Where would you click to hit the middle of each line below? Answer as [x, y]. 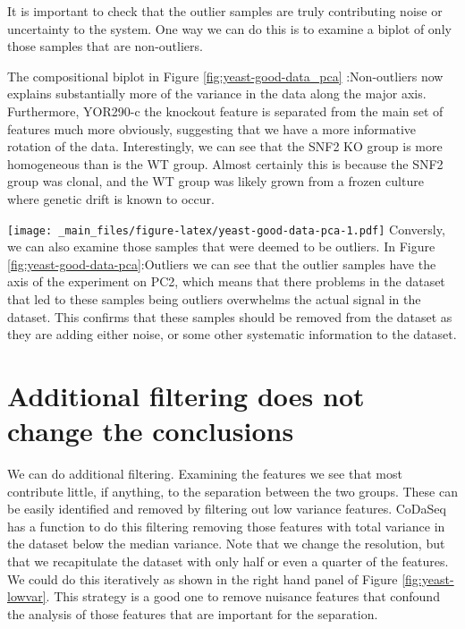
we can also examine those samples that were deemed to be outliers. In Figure [221, 246]
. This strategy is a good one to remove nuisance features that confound [243, 596]
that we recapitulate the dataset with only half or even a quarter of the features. [228, 561]
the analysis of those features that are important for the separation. [193, 613]
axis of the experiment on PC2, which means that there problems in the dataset [226, 281]
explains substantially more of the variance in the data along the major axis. [217, 93]
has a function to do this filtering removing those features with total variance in [226, 526]
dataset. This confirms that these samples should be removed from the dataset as [230, 316]
